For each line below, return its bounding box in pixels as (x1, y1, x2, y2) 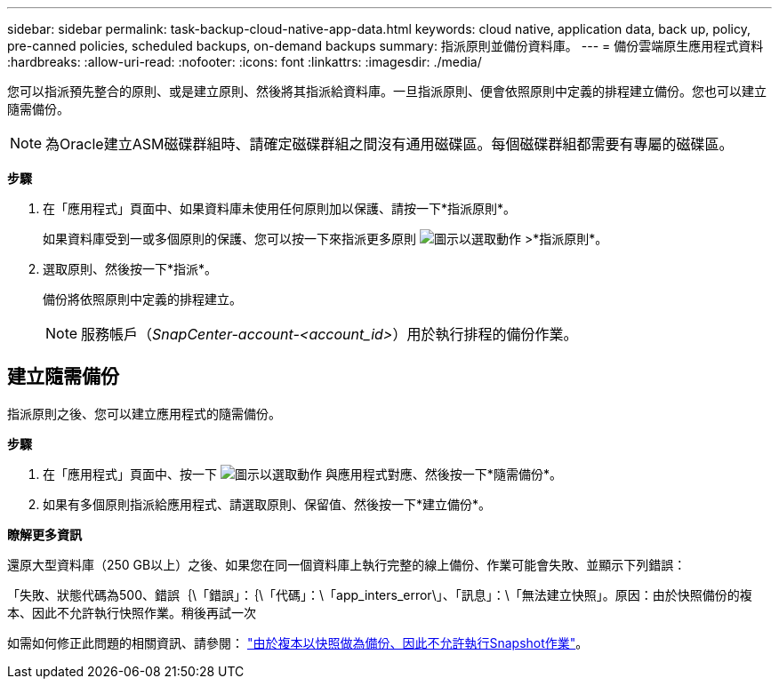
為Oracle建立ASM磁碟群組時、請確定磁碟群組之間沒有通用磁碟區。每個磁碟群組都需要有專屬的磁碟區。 (45, 135, 734, 153)
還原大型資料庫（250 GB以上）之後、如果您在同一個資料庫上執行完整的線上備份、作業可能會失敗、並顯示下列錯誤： (7, 556, 687, 572)
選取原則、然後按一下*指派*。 (43, 261, 218, 276)
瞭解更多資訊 (7, 526, 82, 542)
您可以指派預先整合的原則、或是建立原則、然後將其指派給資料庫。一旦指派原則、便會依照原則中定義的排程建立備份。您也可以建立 (7, 84, 767, 99)
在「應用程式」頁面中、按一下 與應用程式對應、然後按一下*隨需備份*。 (43, 466, 562, 482)
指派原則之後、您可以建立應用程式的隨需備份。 (7, 405, 281, 421)
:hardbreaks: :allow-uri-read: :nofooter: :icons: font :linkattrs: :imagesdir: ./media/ (7, 54, 482, 69)
